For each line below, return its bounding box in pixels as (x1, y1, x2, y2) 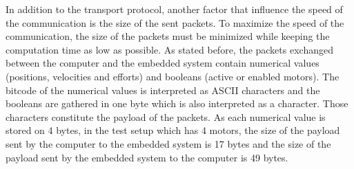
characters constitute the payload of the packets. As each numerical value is (6, 109, 326, 124)
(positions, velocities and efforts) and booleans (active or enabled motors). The (6, 69, 340, 83)
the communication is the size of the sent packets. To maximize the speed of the (6, 15, 344, 30)
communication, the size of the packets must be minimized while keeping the (6, 29, 330, 43)
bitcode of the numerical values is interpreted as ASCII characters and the (6, 82, 320, 97)
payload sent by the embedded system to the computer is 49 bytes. (6, 150, 288, 164)
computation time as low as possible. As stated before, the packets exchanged (6, 42, 333, 56)
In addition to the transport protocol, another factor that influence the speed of (6, 2, 343, 16)
